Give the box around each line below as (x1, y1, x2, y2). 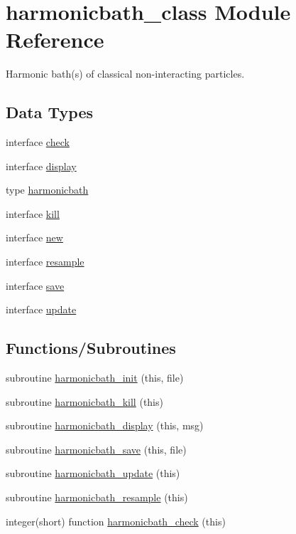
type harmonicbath (6, 182, 89, 197)
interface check (6, 135, 70, 150)
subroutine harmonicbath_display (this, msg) (6, 418, 204, 433)
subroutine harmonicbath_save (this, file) (6, 441, 187, 456)
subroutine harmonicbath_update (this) (6, 466, 180, 481)
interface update (6, 302, 77, 317)
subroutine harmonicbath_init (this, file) (6, 370, 184, 385)
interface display (6, 158, 77, 173)
